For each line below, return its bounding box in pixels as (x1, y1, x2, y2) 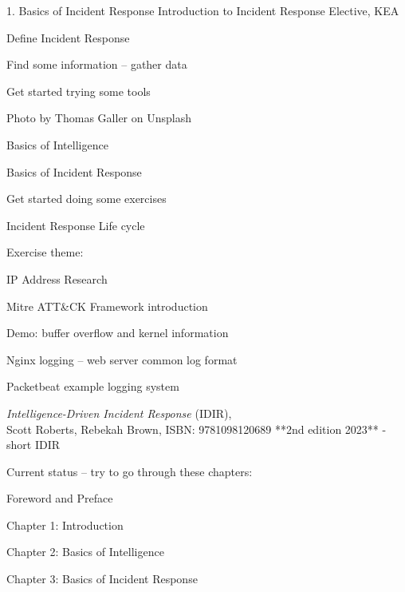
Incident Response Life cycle (6, 217, 145, 233)
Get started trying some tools (6, 82, 151, 99)
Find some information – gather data (6, 56, 187, 73)
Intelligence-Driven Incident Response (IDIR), (6, 404, 232, 421)
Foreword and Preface (6, 490, 113, 507)
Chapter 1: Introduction (6, 516, 124, 533)
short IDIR (6, 436, 61, 453)
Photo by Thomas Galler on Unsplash (6, 109, 191, 126)
